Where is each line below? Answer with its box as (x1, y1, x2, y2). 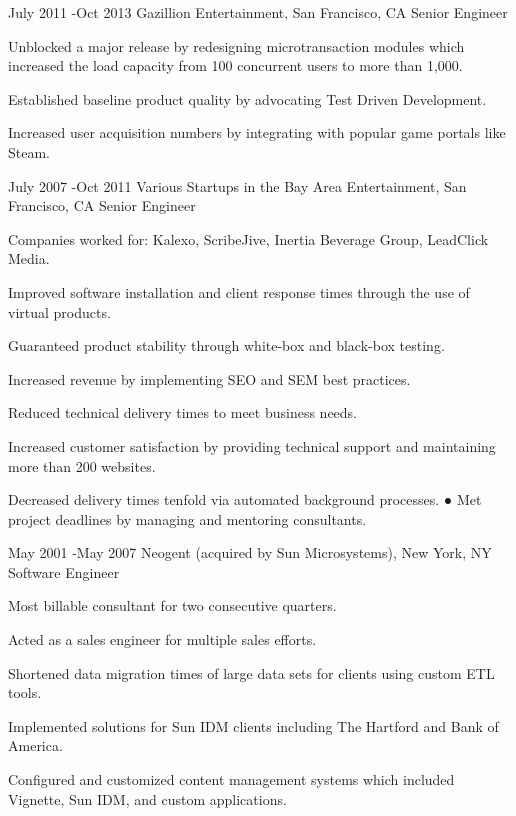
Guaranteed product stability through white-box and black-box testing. (8, 335, 445, 356)
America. (8, 735, 63, 756)
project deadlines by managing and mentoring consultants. (8, 508, 367, 529)
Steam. (8, 141, 50, 162)
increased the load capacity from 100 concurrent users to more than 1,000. (8, 55, 463, 76)
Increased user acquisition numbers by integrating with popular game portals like (8, 122, 506, 143)
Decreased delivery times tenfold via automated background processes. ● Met (8, 489, 482, 510)
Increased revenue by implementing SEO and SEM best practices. (8, 368, 411, 389)
